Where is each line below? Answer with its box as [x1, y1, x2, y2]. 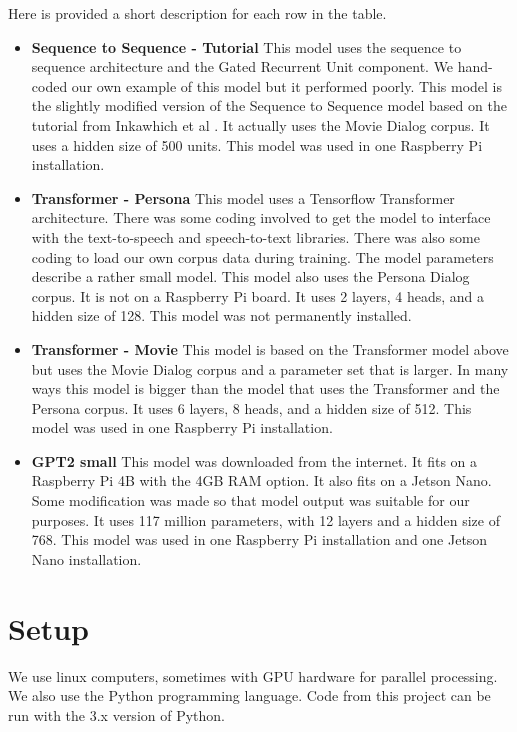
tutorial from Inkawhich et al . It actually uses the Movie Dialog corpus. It [31, 114, 490, 135]
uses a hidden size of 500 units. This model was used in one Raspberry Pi [31, 134, 483, 155]
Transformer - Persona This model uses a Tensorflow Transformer [31, 187, 455, 208]
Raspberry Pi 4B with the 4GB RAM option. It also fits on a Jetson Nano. [31, 470, 492, 491]
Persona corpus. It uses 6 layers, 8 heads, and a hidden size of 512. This [31, 397, 472, 418]
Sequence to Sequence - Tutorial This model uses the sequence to [31, 36, 462, 57]
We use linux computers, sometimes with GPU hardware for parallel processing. [8, 665, 498, 686]
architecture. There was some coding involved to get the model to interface [31, 207, 491, 228]
